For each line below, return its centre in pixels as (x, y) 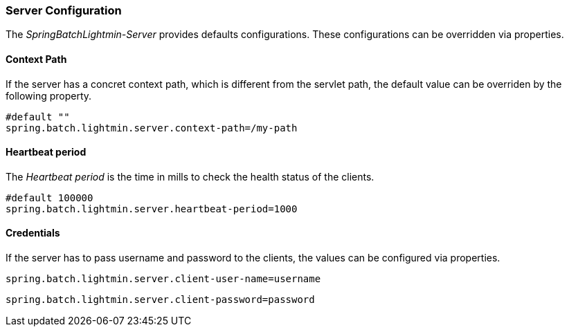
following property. (49, 95)
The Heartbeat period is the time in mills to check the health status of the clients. (190, 176)
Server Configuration (64, 10)
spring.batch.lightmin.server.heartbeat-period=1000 (152, 209)
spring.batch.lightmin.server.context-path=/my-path (152, 128)
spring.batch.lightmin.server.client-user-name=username (163, 279)
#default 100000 (49, 197)
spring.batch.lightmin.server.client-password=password (160, 300)
